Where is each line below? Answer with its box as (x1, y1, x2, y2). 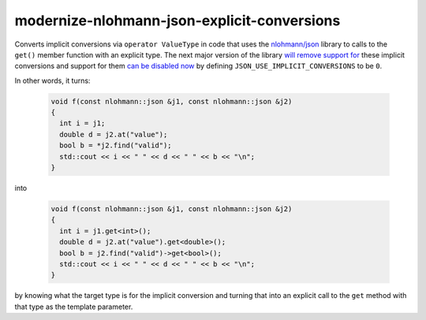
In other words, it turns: (14, 76, 91, 85)
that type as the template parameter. (14, 302, 133, 311)
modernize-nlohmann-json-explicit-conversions (14, 12, 341, 29)
